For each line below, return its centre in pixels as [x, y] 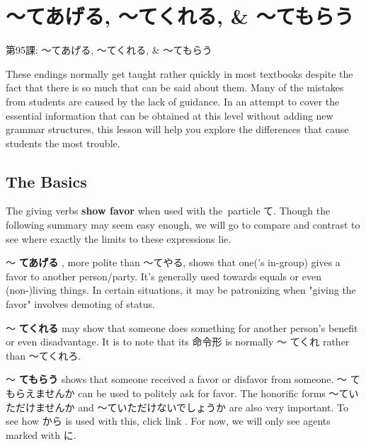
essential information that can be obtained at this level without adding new [170, 115]
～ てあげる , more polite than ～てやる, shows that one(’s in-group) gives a [173, 262]
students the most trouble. [63, 143]
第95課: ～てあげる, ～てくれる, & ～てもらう [109, 50]
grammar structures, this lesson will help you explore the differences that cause [177, 129]
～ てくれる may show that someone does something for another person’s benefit [182, 327]
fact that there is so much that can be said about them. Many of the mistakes [175, 87]
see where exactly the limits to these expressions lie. [119, 238]
